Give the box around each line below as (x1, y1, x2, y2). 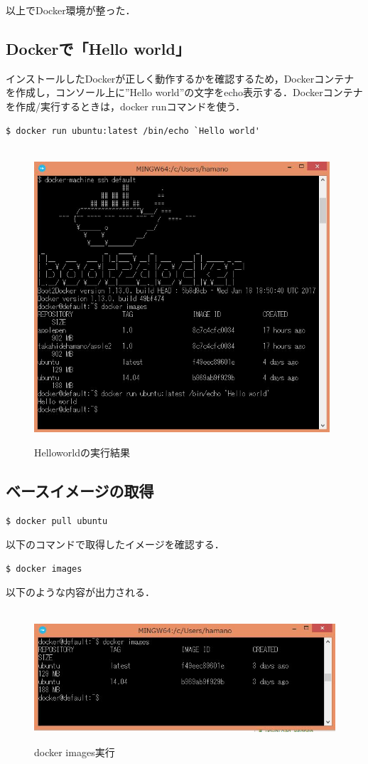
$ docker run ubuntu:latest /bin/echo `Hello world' (6, 125, 260, 136)
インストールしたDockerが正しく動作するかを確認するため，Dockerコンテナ (6, 70, 355, 85)
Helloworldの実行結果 (34, 444, 130, 459)
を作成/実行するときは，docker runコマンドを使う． (6, 98, 246, 113)
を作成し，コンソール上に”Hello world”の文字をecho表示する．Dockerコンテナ (6, 85, 363, 100)
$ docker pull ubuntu (6, 516, 108, 526)
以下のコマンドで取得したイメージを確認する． (6, 537, 224, 552)
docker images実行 (34, 745, 115, 760)
